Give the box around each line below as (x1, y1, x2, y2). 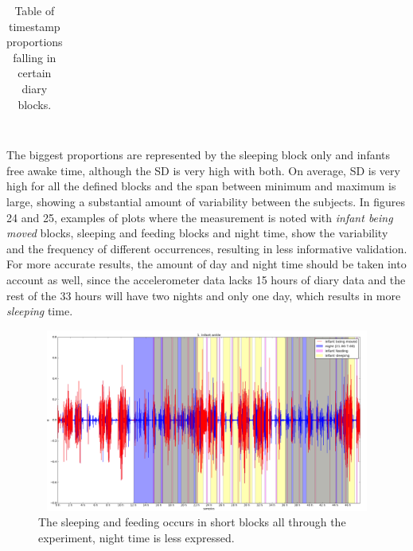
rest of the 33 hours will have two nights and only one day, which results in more (6, 287, 401, 303)
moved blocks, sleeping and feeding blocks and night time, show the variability (6, 225, 388, 241)
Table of (14, 2, 55, 18)
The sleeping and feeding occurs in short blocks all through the (38, 514, 346, 530)
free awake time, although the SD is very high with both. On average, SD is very (6, 162, 400, 178)
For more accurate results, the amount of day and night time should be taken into (6, 256, 407, 272)
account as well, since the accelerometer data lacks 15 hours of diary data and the (6, 272, 406, 287)
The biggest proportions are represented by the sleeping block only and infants (6, 147, 391, 163)
